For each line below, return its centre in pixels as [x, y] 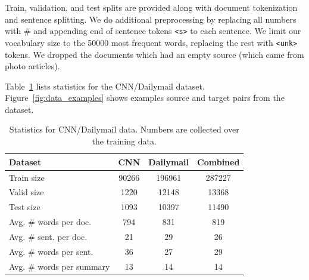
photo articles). [32, 66]
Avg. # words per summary [60, 266]
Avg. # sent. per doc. [48, 236]
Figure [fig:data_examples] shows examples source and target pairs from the [145, 98]
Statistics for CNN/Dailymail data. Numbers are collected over [124, 129]
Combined [219, 161]
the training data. [124, 141]
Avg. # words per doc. [50, 222]
